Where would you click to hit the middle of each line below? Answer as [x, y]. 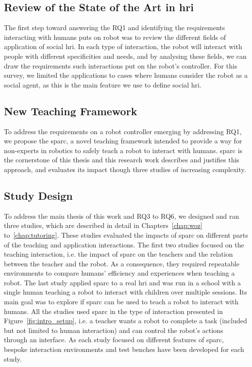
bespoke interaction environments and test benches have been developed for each [124, 349]
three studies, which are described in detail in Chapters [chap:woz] [103, 225]
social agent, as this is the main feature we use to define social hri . [103, 84]
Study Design [38, 195]
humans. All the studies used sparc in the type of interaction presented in [113, 311]
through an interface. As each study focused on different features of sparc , [114, 340]
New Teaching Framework [71, 111]
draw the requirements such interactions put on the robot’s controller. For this [121, 65]
